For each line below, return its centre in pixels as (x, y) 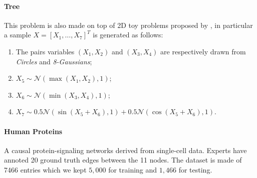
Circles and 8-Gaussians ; (54, 61)
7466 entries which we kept (45, 169)
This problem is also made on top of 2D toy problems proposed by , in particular (128, 25)
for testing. (195, 169)
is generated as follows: (128, 35)
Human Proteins (33, 131)
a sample (18, 35)
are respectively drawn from (203, 51)
